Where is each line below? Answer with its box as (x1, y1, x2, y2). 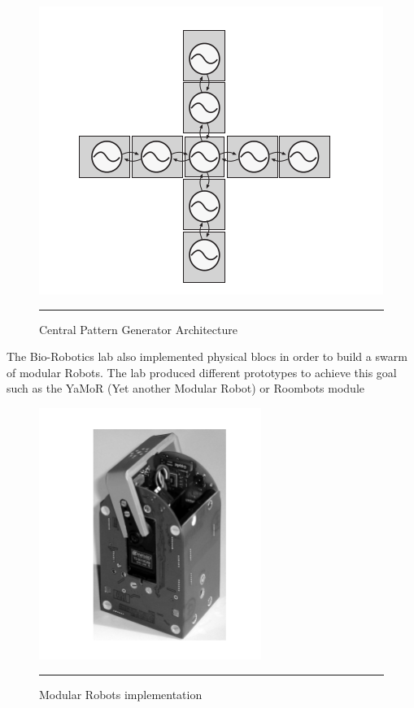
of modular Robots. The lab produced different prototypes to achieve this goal (7, 363, 397, 380)
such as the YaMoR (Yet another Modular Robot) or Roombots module (7, 380, 365, 397)
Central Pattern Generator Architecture (39, 320, 238, 337)
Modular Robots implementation (39, 685, 203, 702)
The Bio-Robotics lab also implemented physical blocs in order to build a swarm (7, 348, 407, 365)
